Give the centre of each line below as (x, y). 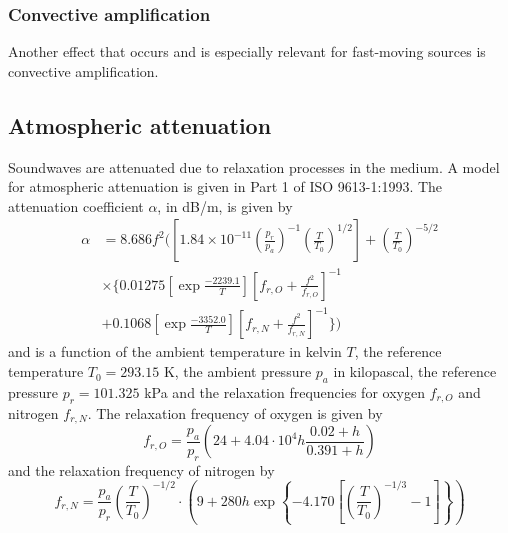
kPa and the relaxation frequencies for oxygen (284, 391)
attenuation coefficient (76, 205)
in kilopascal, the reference (415, 371)
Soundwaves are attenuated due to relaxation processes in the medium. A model (254, 166)
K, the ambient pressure (237, 371)
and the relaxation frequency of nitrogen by (141, 469)
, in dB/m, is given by (225, 205)
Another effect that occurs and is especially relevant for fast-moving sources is (247, 51)
